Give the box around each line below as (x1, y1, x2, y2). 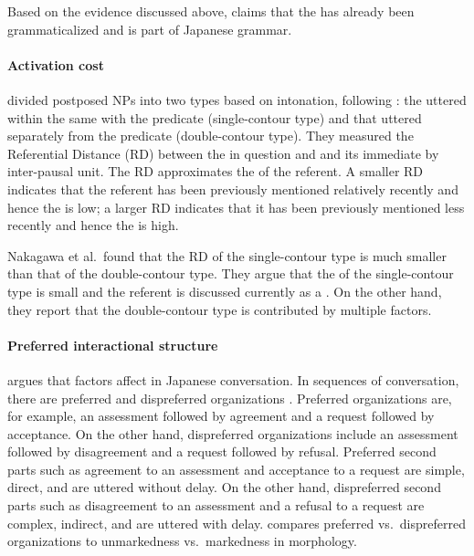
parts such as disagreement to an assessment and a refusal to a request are (7, 496, 425, 515)
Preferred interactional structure (7, 335, 218, 354)
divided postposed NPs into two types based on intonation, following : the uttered (7, 89, 467, 109)
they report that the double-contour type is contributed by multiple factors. (7, 299, 432, 319)
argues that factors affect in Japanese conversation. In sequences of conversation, (7, 370, 459, 389)
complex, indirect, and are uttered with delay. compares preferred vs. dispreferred (7, 513, 466, 532)
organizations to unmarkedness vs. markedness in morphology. (7, 531, 357, 551)
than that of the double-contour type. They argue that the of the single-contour (7, 264, 454, 283)
